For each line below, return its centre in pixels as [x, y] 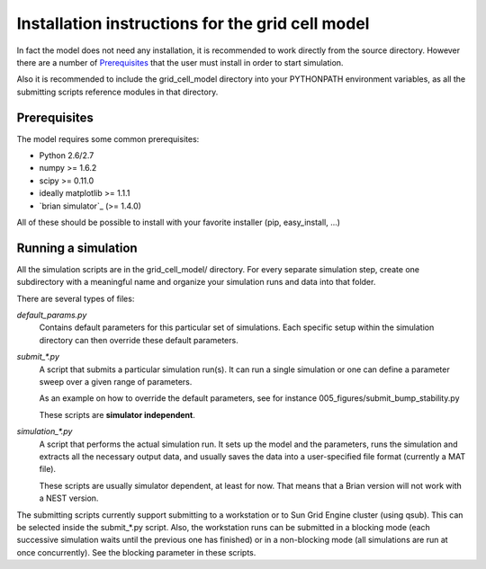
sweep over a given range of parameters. [116, 382]
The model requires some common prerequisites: [108, 138]
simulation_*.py [45, 431]
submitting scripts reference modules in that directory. [117, 92]
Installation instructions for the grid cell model [193, 23]
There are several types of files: [76, 298]
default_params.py [52, 316]
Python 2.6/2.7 [67, 156]
